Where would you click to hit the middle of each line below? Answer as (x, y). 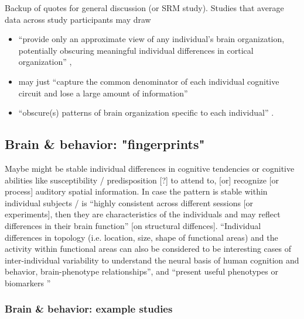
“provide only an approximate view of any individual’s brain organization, (151, 39)
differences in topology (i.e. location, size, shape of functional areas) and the (141, 237)
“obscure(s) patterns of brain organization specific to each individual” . (146, 112)
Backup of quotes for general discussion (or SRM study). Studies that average (144, 8)
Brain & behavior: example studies (89, 309)
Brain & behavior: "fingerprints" (105, 144)
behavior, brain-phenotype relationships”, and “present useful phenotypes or (141, 271)
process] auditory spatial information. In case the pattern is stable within (136, 191)
